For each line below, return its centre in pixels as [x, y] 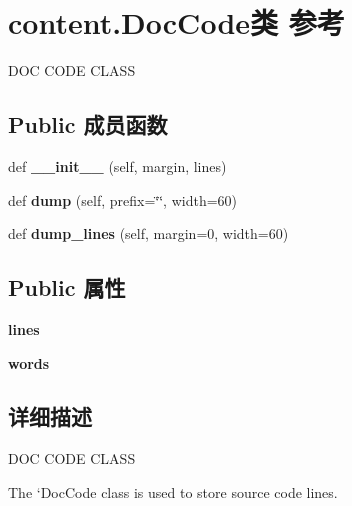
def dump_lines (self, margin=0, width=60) [148, 233]
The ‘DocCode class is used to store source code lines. [173, 491]
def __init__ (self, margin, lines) [117, 165]
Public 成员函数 [88, 124]
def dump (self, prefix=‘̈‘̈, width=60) [123, 199]
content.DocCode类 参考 [176, 22]
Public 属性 [67, 287]
